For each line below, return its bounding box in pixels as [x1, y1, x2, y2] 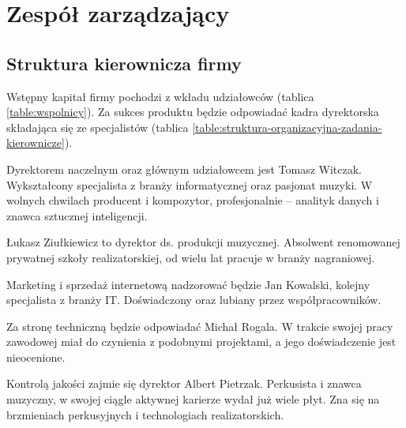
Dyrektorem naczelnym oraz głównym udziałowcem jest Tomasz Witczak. [6, 160, 363, 177]
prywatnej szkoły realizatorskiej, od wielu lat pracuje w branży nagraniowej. [6, 249, 375, 265]
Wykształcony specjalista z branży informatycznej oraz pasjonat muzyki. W [6, 176, 373, 193]
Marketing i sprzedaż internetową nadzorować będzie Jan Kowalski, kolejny [6, 276, 370, 292]
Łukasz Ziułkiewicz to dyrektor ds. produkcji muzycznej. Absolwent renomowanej [6, 234, 400, 250]
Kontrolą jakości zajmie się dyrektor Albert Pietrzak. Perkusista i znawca [6, 375, 362, 392]
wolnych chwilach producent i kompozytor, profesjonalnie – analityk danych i [6, 192, 379, 208]
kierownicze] [6, 134, 65, 151]
